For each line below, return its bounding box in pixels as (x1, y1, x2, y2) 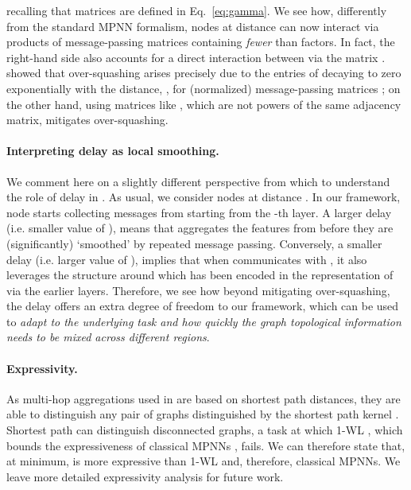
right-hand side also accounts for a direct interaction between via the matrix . (6, 49, 386, 65)
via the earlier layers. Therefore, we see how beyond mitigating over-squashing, (6, 282, 390, 298)
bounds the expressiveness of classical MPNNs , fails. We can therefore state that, (6, 437, 405, 453)
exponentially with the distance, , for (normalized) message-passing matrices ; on (6, 80, 401, 96)
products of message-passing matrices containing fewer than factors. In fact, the (6, 33, 395, 50)
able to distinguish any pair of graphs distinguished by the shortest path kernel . (6, 406, 399, 422)
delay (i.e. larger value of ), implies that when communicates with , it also (6, 251, 367, 267)
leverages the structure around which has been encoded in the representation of (6, 266, 394, 283)
